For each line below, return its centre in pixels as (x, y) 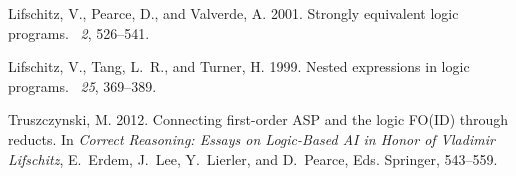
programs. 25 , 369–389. (82, 85)
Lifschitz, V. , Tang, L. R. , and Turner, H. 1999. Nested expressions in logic (239, 66)
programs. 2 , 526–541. (79, 32)
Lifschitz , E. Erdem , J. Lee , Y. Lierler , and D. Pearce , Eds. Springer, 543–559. (253, 158)
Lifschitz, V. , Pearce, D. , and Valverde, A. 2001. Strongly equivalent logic (233, 13)
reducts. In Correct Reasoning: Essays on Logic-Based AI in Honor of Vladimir (251, 138)
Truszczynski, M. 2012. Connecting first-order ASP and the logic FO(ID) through (258, 119)
